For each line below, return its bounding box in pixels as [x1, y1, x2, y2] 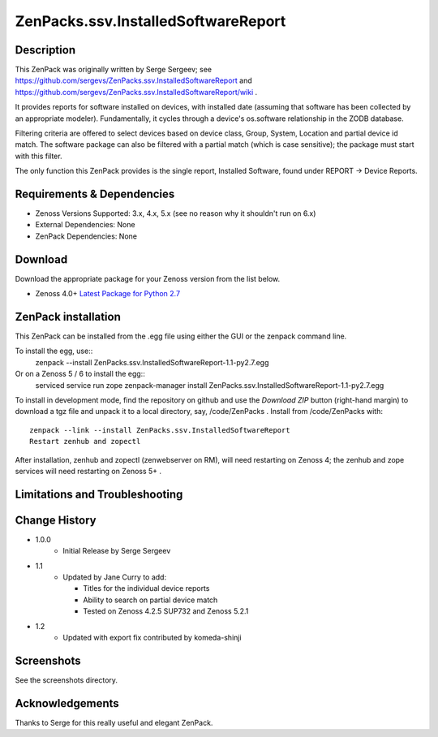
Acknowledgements [15, 696, 119, 710]
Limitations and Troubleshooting [15, 487, 183, 501]
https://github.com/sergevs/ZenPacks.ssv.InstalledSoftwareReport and [15, 75, 253, 85]
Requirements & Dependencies [15, 187, 175, 200]
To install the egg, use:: [15, 346, 93, 356]
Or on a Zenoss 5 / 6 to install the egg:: [15, 369, 145, 379]
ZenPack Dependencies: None [35, 231, 138, 241]
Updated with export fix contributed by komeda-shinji [62, 633, 243, 643]
